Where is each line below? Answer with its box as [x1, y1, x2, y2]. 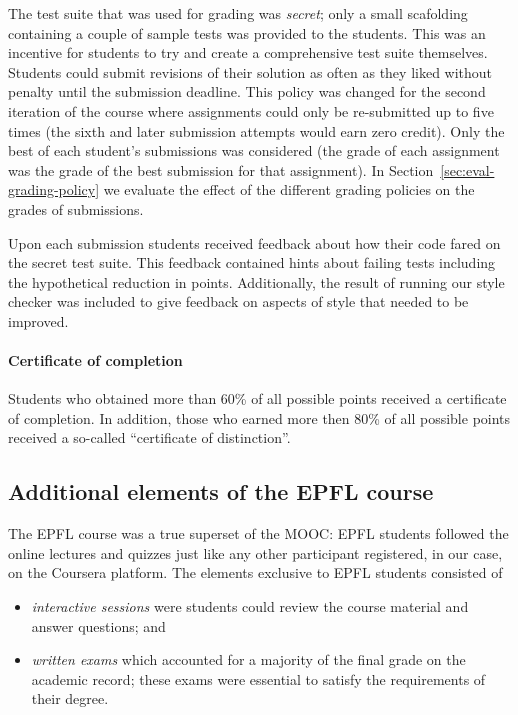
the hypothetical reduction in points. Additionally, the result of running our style [8, 271, 505, 292]
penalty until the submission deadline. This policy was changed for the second [8, 81, 486, 102]
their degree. [31, 688, 109, 709]
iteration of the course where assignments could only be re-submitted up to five [8, 100, 494, 121]
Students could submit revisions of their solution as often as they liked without [8, 61, 493, 82]
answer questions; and [31, 615, 166, 636]
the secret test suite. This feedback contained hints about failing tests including [8, 252, 496, 273]
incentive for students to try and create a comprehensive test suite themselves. [8, 42, 488, 63]
